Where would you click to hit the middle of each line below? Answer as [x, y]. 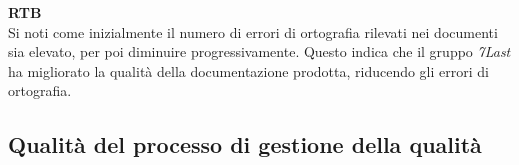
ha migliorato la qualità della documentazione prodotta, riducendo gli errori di [248, 70]
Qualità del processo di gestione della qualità [245, 144]
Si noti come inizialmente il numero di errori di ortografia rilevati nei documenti [253, 31]
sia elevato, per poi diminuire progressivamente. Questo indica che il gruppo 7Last [259, 51]
